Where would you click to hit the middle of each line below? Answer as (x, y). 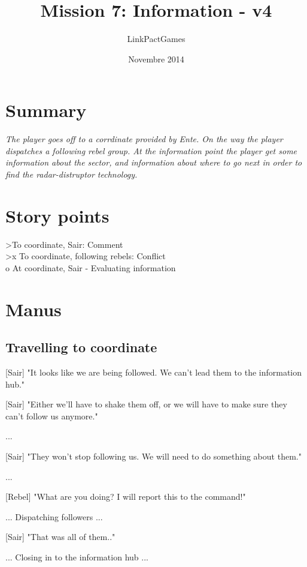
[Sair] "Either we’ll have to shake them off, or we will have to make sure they (146, 404)
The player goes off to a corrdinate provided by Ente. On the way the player (144, 139)
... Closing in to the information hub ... (77, 557)
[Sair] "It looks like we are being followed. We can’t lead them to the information (154, 372)
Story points (57, 215)
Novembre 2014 (156, 58)
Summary (46, 110)
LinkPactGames (156, 39)
